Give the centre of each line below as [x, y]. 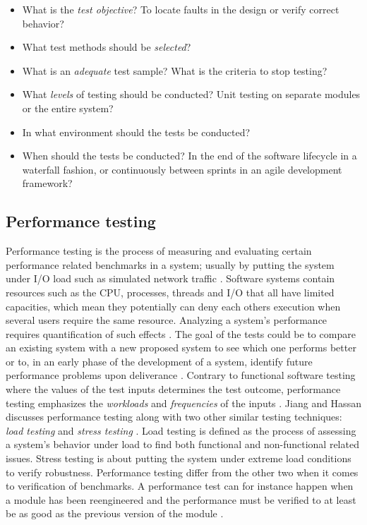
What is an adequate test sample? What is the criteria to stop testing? [175, 70]
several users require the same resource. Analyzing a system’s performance [167, 320]
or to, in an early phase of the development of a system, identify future [159, 361]
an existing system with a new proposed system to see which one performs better [181, 348]
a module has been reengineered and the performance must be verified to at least [181, 499]
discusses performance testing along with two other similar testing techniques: [174, 417]
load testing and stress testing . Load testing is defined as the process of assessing [181, 430]
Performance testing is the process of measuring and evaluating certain [159, 251]
